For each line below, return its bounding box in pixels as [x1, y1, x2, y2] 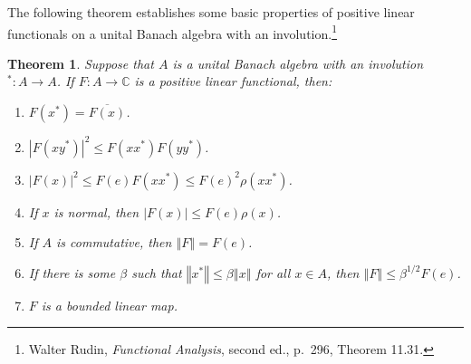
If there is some [28, 263, 116, 282]
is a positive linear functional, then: [134, 72, 332, 91]
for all [255, 263, 291, 282]
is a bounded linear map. [41, 295, 178, 314]
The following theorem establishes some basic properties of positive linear [7, 3, 415, 21]
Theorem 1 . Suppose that [7, 53, 154, 72]
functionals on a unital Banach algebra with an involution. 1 [7, 21, 337, 43]
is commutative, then [56, 233, 172, 252]
